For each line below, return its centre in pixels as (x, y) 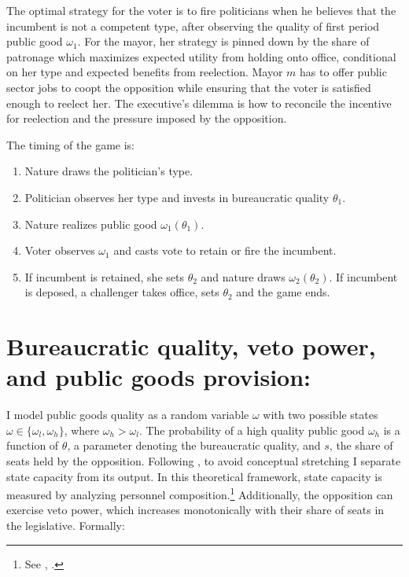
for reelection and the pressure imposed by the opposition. (147, 118)
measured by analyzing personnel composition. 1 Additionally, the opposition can (200, 493)
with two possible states (321, 415)
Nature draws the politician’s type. (109, 171)
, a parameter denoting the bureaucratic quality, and (194, 445)
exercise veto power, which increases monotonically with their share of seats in (195, 510)
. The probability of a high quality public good (252, 430)
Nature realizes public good (91, 224)
